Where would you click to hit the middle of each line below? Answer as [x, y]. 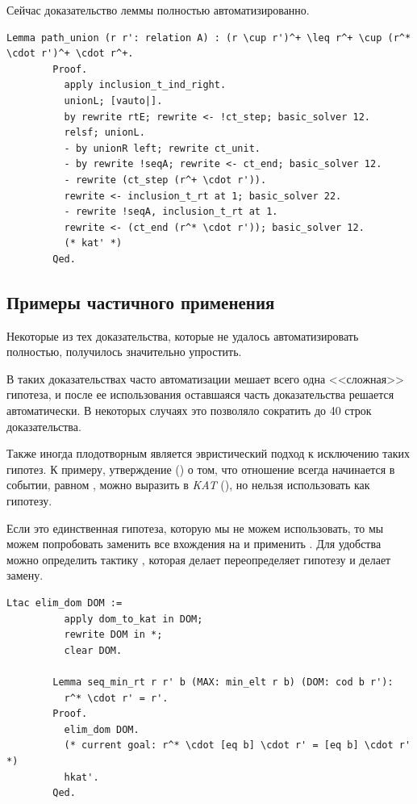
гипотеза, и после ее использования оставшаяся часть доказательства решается [200, 394]
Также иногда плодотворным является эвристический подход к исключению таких [208, 453]
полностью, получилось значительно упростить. [124, 352]
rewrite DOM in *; [113, 635]
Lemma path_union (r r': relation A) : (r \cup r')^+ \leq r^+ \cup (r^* [209, 38]
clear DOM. [93, 650]
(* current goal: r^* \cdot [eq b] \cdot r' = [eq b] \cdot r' [238, 745]
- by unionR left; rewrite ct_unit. [162, 148]
